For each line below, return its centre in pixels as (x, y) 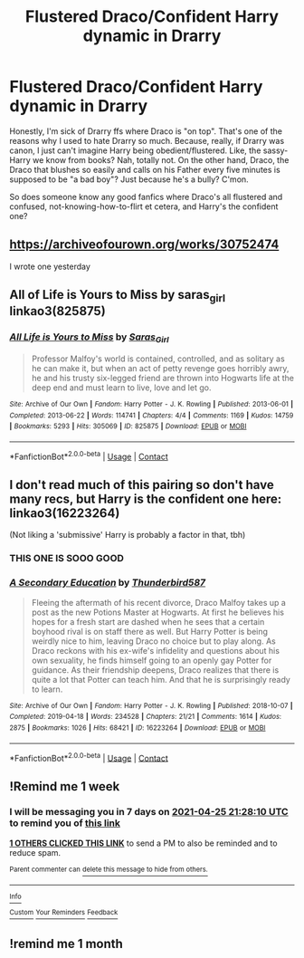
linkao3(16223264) (65, 513)
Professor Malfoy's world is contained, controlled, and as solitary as (158, 359)
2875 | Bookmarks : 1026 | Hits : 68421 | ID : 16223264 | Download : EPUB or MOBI (138, 728)
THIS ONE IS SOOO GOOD (67, 559)
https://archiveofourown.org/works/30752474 (144, 245)
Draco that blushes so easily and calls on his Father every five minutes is (145, 169)
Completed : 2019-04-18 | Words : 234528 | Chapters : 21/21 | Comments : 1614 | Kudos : (146, 717)
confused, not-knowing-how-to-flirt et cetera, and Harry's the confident (144, 206)
